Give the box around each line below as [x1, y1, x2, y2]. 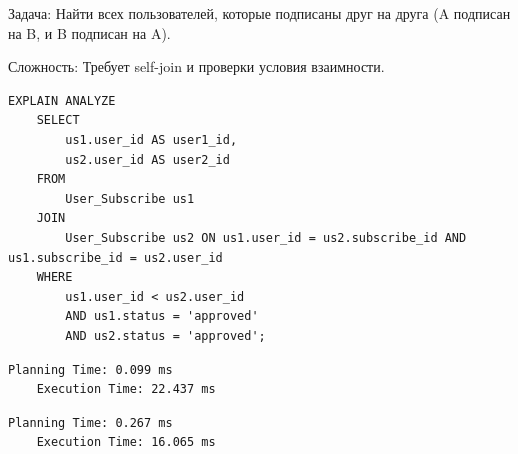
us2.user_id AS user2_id [65, 152, 230, 167]
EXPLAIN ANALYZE [8, 93, 116, 108]
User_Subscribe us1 [65, 191, 195, 206]
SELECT [36, 113, 80, 128]
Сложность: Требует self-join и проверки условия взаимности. [8, 56, 385, 77]
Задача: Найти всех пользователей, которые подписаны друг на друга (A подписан [8, 3, 511, 23]
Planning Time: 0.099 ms [8, 362, 173, 377]
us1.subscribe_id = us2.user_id [8, 250, 223, 265]
